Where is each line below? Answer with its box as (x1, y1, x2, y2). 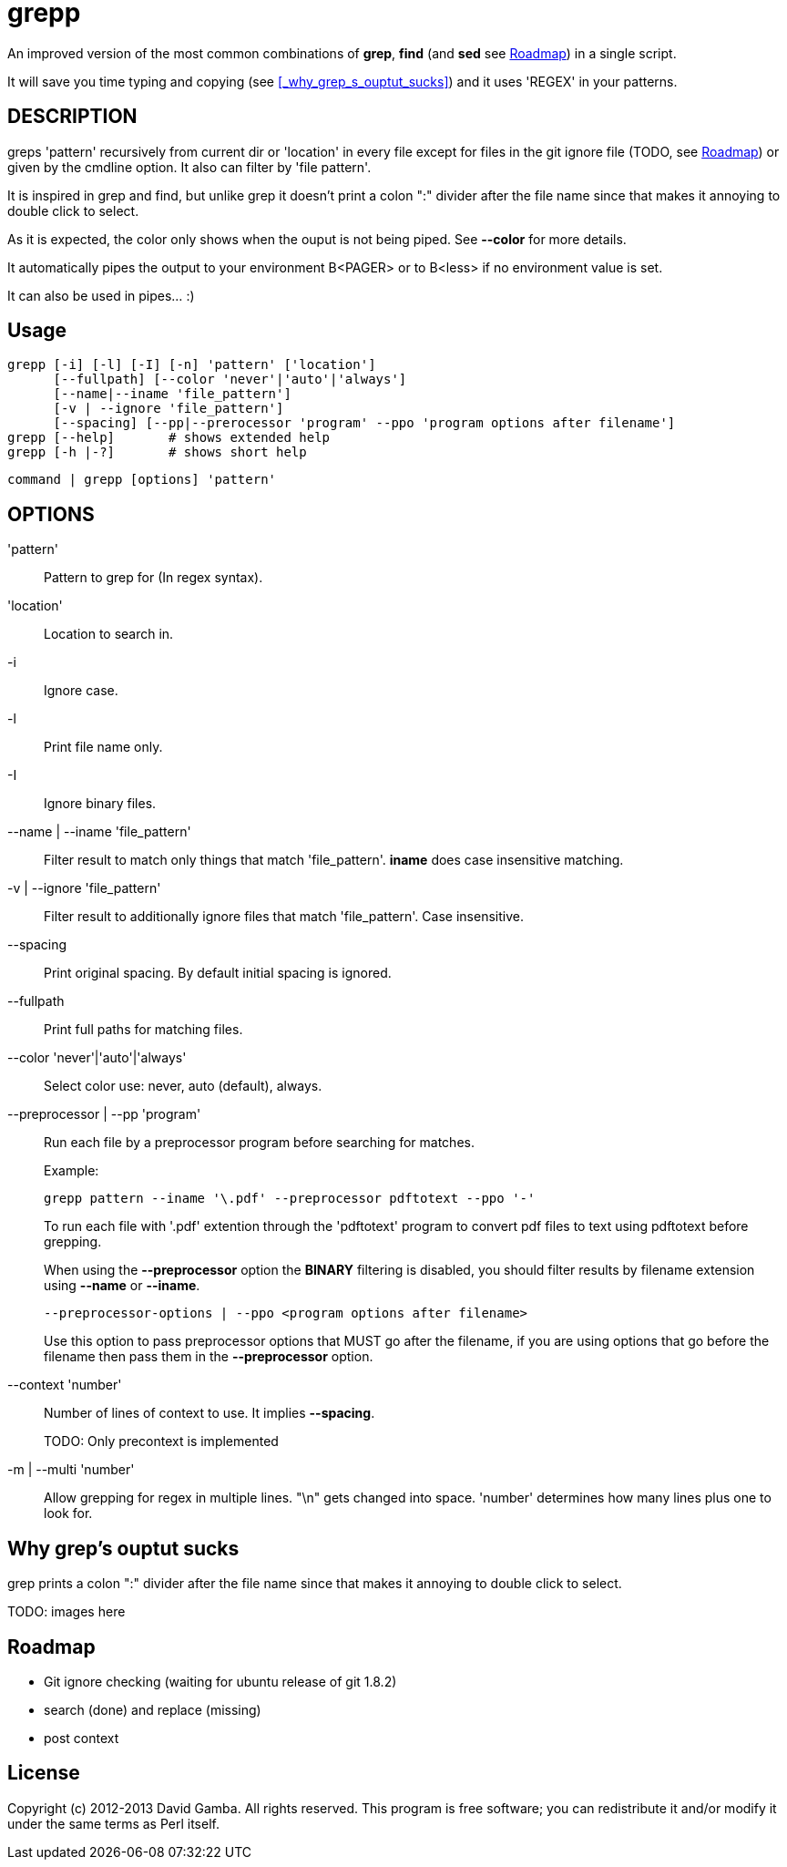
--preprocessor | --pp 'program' (7, 1106, 201, 1123)
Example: (44, 1163, 99, 1179)
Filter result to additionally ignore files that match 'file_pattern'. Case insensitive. (44, 908, 524, 925)
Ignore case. (44, 682, 118, 699)
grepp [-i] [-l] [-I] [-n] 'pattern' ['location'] (7, 357, 376, 373)
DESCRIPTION (7, 105, 138, 128)
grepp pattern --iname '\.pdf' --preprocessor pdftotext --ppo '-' (44, 1191, 536, 1206)
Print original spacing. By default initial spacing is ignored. (44, 965, 392, 981)
